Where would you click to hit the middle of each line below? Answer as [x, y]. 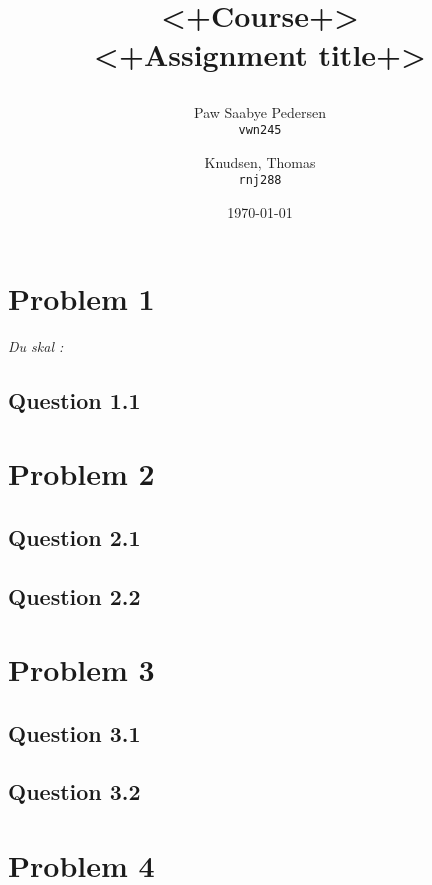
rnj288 [260, 180]
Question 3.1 [74, 732]
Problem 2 [81, 473]
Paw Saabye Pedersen [260, 111]
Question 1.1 [74, 399]
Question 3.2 [74, 791]
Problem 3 [81, 669]
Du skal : [36, 345]
